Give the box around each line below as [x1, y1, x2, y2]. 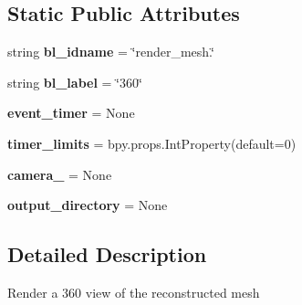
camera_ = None [7, 164, 112, 184]
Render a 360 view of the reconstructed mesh [7, 282, 260, 301]
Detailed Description [7, 240, 207, 268]
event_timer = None [7, 103, 135, 122]
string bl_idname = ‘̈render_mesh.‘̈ [7, 42, 214, 61]
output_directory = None [7, 195, 168, 215]
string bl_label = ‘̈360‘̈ [7, 72, 142, 91]
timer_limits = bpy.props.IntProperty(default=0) [7, 133, 297, 152]
